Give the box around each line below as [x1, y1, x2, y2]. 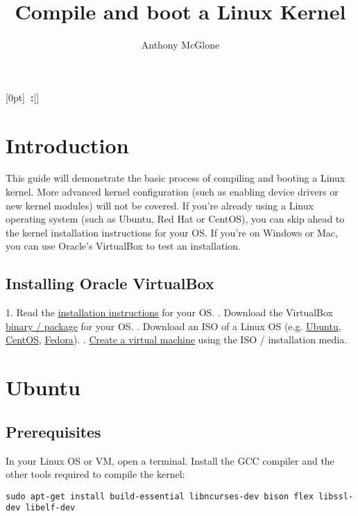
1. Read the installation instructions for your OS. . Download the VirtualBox [6, 305, 333, 320]
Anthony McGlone [141, 37, 220, 52]
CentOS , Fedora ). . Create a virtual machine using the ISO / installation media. [6, 332, 348, 347]
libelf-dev [25, 503, 76, 513]
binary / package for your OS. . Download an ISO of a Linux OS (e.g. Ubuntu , [6, 318, 341, 333]
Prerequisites [6, 420, 101, 442]
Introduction [6, 130, 129, 159]
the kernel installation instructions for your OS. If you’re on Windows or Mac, [6, 225, 338, 239]
